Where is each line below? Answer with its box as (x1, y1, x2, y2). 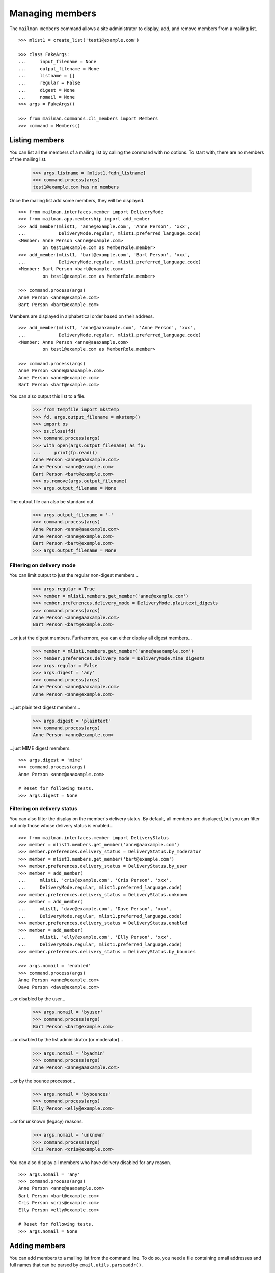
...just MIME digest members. (9, 745, 71, 751)
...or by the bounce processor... (9, 1077, 76, 1084)
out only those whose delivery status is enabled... (9, 823, 114, 829)
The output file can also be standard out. (9, 498, 95, 504)
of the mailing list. (9, 156, 47, 162)
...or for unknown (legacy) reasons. (9, 1118, 84, 1125)
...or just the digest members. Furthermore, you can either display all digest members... (9, 634, 193, 641)
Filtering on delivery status (9, 805, 77, 812)
